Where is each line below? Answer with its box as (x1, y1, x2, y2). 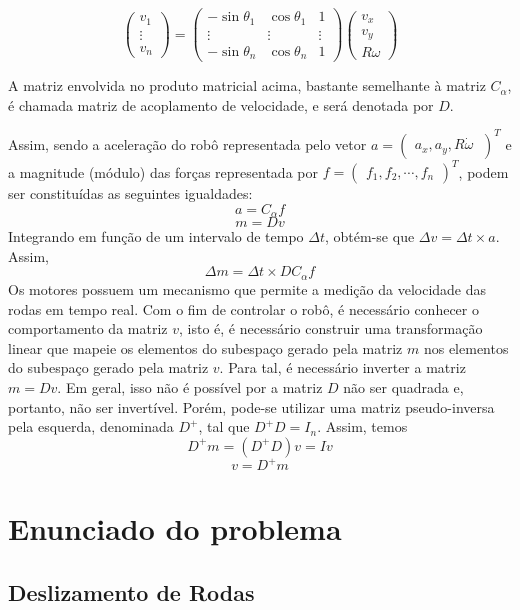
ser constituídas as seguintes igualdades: (8, 183, 253, 204)
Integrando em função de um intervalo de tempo (8, 226, 304, 247)
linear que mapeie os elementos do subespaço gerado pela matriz (8, 337, 403, 358)
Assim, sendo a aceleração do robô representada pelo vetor (8, 133, 367, 154)
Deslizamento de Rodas (8, 576, 255, 607)
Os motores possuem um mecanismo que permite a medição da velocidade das (8, 278, 487, 299)
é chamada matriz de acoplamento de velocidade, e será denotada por (8, 94, 434, 115)
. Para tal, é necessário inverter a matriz (219, 357, 466, 378)
